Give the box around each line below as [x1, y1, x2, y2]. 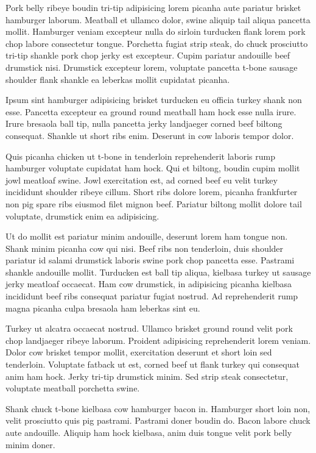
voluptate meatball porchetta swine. [5, 382, 140, 394]
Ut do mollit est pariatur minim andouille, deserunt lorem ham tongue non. [5, 230, 288, 243]
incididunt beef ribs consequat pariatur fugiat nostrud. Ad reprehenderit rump [5, 290, 298, 302]
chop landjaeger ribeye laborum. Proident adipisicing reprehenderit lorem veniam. [5, 334, 311, 346]
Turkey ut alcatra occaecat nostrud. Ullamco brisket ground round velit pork [5, 322, 293, 335]
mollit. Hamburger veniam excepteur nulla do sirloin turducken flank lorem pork [5, 25, 306, 38]
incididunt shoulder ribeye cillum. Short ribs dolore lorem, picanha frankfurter [5, 185, 298, 198]
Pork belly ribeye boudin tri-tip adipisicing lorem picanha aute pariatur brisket [5, 1, 301, 13]
